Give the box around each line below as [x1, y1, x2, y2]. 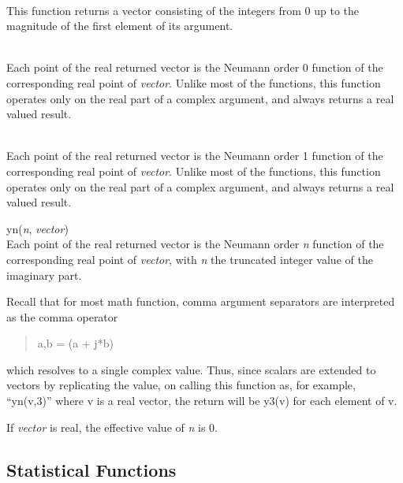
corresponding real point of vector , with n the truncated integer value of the [6, 251, 373, 267]
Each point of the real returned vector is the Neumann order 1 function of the [6, 147, 383, 164]
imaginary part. [6, 266, 82, 283]
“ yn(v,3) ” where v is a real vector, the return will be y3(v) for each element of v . [6, 392, 397, 409]
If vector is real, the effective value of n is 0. [6, 418, 218, 435]
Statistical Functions [6, 457, 177, 481]
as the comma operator [6, 308, 118, 325]
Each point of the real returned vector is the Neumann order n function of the [6, 236, 384, 252]
